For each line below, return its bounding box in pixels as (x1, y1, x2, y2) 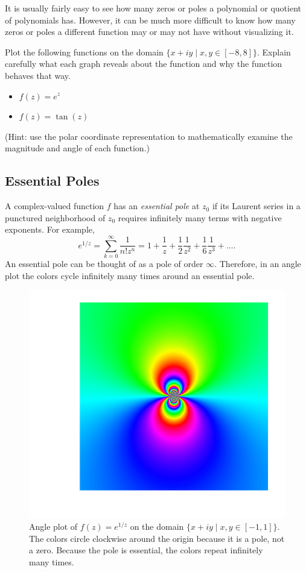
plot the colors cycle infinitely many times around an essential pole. (5, 269, 255, 281)
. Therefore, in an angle (214, 257, 301, 270)
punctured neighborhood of (5, 211, 106, 224)
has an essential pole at (113, 200, 200, 212)
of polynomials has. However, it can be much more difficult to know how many (5, 13, 296, 26)
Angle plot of (29, 520, 78, 532)
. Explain (257, 45, 291, 58)
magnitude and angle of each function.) (5, 142, 150, 154)
